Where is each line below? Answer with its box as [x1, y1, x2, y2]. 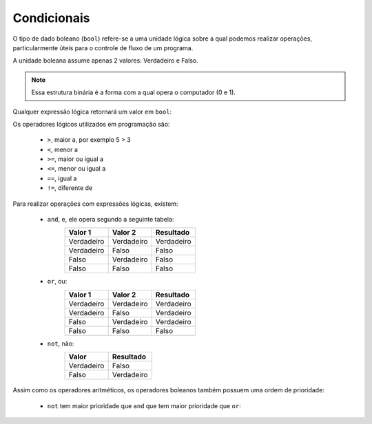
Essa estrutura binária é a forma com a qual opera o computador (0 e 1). [31, 88, 236, 96]
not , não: [47, 339, 74, 348]
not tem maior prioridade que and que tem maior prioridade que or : [47, 401, 241, 410]
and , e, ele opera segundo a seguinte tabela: [47, 215, 174, 224]
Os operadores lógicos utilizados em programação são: [12, 120, 170, 128]
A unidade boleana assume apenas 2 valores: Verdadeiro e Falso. [12, 56, 199, 65]
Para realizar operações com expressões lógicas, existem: [12, 200, 178, 208]
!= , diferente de [47, 184, 93, 192]
